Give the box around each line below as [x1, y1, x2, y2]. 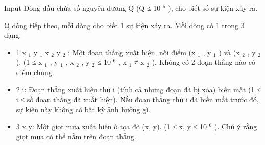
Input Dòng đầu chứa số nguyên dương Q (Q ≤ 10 [4, 3, 161, 13]
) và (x [219, 46, 240, 57]
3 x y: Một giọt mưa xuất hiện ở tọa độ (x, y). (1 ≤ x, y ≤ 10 [16, 121, 207, 132]
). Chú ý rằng [214, 121, 257, 132]
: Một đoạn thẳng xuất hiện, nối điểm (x [68, 46, 196, 57]
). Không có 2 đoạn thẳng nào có [152, 57, 255, 67]
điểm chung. [16, 66, 54, 77]
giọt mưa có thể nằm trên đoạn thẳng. [16, 131, 136, 141]
